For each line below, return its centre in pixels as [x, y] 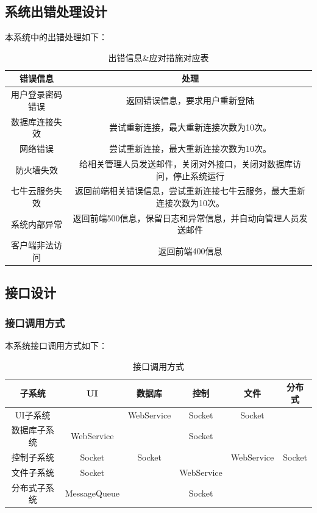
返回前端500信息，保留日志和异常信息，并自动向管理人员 [186, 217]
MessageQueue [92, 493]
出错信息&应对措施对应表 [158, 57]
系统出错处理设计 [56, 11]
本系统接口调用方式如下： [56, 345]
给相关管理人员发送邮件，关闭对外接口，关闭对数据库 [186, 163]
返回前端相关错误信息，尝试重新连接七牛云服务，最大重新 [190, 191]
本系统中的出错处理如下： [56, 37]
